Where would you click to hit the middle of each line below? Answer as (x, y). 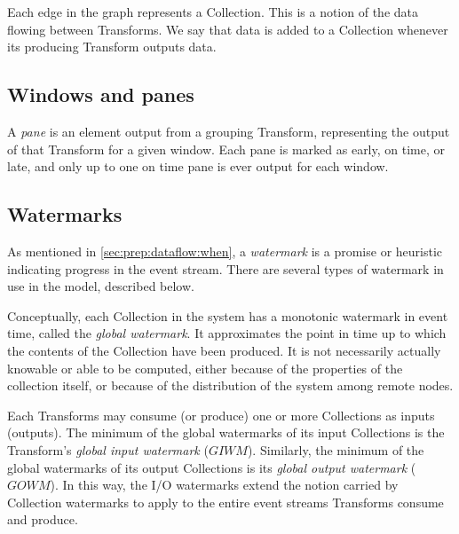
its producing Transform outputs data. (112, 47)
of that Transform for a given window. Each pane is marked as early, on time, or (226, 149)
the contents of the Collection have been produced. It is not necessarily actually (224, 350)
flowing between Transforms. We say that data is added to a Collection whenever (228, 29)
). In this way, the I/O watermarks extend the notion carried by (224, 485)
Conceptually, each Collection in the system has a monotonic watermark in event (228, 315)
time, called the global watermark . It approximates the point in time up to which (227, 333)
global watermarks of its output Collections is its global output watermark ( (212, 467)
